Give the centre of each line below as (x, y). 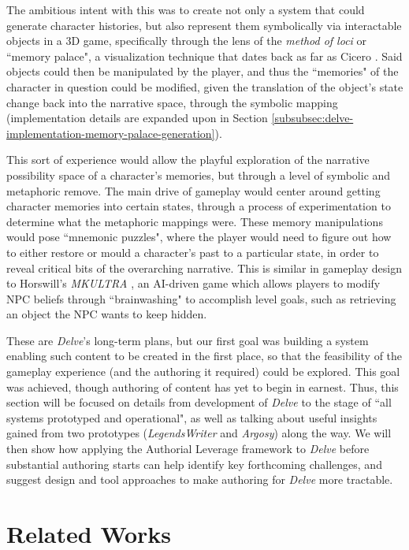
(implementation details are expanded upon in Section (137, 118)
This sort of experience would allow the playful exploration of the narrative (188, 160)
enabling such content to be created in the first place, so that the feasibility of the (204, 356)
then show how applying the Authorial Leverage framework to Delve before (188, 449)
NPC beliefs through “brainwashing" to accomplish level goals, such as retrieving (201, 298)
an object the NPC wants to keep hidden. (107, 314)
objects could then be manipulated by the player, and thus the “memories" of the (203, 71)
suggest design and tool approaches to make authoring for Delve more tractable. (200, 479)
